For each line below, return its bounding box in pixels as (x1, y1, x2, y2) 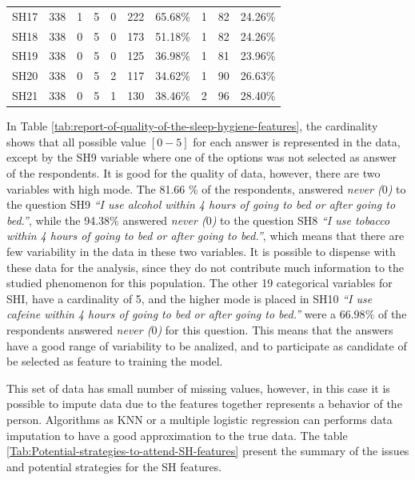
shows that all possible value (6, 133, 146, 150)
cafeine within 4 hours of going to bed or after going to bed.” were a (6, 306, 337, 322)
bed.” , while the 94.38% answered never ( (6, 211, 206, 228)
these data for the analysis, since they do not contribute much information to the (6, 258, 405, 275)
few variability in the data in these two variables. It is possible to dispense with (6, 242, 396, 259)
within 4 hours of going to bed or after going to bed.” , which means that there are (6, 227, 405, 244)
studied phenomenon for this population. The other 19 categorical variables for (6, 274, 393, 291)
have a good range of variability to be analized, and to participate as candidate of (6, 337, 407, 354)
